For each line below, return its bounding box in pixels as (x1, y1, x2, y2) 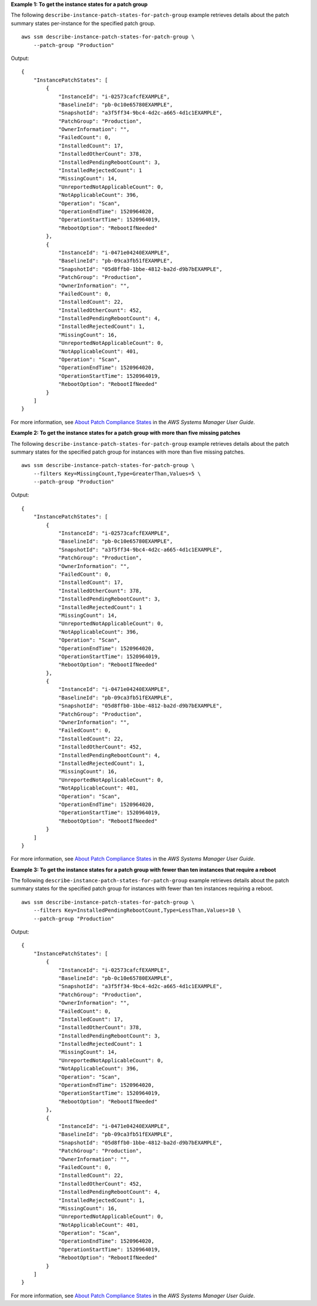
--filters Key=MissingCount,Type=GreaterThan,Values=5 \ (33, 470, 201, 477)
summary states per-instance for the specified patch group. (11, 19, 156, 26)
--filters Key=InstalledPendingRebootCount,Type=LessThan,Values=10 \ (33, 907, 241, 914)
